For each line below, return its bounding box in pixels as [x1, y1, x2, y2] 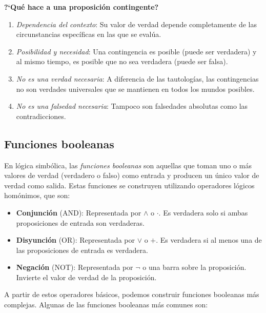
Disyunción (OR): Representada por [16, 234, 135, 245]
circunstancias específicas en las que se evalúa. [16, 29, 161, 40]
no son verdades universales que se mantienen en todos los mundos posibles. [16, 83, 255, 94]
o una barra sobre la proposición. [142, 262, 247, 272]
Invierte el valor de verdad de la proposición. [16, 271, 157, 282]
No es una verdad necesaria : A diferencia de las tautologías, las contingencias [16, 73, 259, 84]
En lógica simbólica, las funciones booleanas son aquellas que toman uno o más [4, 160, 252, 170]
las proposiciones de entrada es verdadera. [16, 244, 148, 255]
